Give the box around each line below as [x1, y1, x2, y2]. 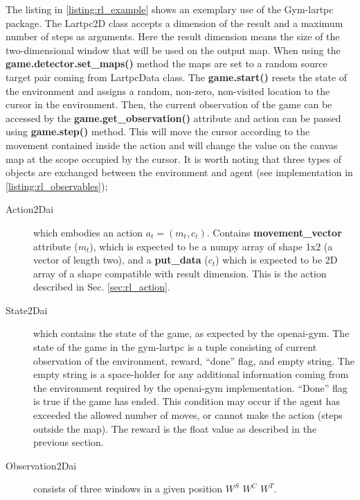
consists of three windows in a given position [33, 481, 223, 496]
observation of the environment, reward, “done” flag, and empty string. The [33, 353, 354, 368]
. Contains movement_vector [206, 225, 342, 239]
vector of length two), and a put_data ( [33, 252, 208, 267]
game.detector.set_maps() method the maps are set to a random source [6, 56, 327, 71]
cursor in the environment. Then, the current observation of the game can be [6, 97, 332, 112]
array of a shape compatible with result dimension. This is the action [33, 266, 327, 280]
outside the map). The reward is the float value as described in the [33, 421, 317, 436]
